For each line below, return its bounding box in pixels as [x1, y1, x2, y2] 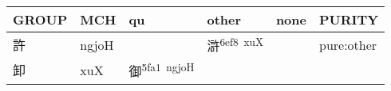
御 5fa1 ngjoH [128, 59, 195, 81]
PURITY [318, 10, 379, 28]
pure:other [318, 35, 377, 54]
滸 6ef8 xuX [207, 34, 263, 55]
